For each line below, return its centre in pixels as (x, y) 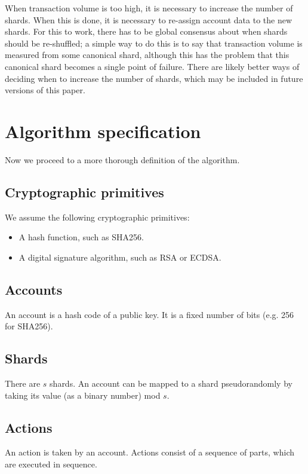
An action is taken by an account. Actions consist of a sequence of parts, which (150, 452)
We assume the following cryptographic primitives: (97, 217)
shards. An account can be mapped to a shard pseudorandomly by (171, 383)
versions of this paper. (45, 90)
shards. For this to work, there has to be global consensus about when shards (146, 31)
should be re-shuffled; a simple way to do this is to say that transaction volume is (154, 43)
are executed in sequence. (51, 464)
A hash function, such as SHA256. (81, 237)
